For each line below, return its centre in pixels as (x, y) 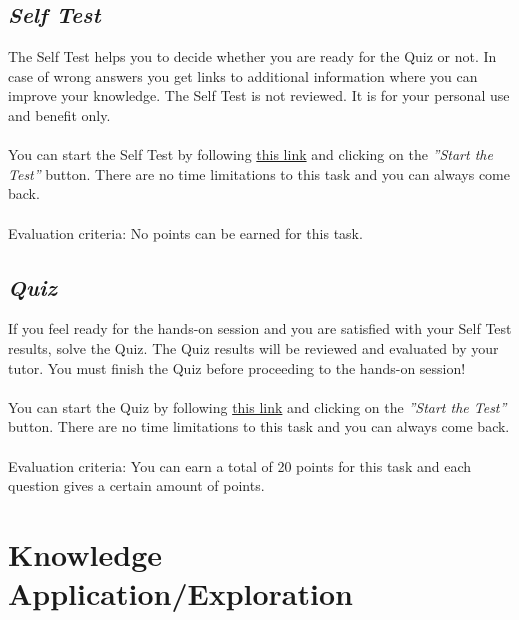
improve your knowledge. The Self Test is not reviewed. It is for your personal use (259, 95)
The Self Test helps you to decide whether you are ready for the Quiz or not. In (252, 56)
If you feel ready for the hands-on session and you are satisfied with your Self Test (260, 328)
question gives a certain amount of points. (136, 485)
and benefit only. (59, 114)
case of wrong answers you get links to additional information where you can (243, 75)
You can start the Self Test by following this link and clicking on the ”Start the (250, 154)
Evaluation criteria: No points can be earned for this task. (185, 232)
